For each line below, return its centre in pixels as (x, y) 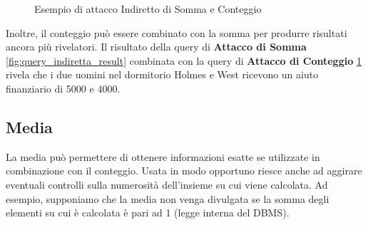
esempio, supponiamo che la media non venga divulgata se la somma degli (168, 198)
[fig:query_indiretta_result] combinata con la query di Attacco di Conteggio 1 (184, 60)
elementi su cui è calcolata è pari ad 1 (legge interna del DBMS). (148, 213)
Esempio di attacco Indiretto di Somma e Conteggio (148, 9)
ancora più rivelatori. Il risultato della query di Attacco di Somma (156, 47)
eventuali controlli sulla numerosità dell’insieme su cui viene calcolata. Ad (167, 184)
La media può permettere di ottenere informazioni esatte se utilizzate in (163, 156)
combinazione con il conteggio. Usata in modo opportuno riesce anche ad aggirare (184, 171)
